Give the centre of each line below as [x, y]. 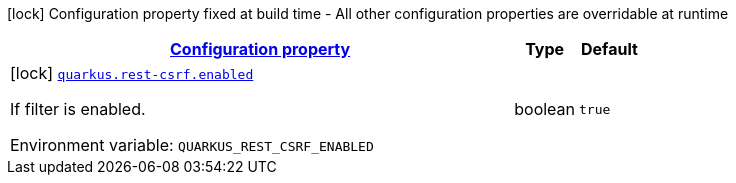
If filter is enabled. [78, 109]
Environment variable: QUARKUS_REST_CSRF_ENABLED [192, 145]
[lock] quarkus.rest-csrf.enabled [132, 73]
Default [609, 49]
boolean [545, 109]
